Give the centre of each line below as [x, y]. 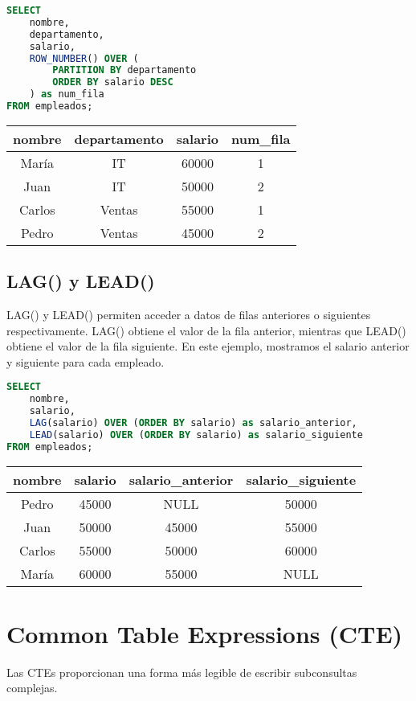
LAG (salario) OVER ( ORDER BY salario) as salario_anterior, [193, 423]
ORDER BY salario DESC [113, 82]
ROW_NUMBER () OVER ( [84, 58]
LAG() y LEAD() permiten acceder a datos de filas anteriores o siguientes [189, 315]
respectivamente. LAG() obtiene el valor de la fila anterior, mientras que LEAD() [206, 330]
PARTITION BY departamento [124, 70]
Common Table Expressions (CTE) [205, 633]
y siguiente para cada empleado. [86, 361]
